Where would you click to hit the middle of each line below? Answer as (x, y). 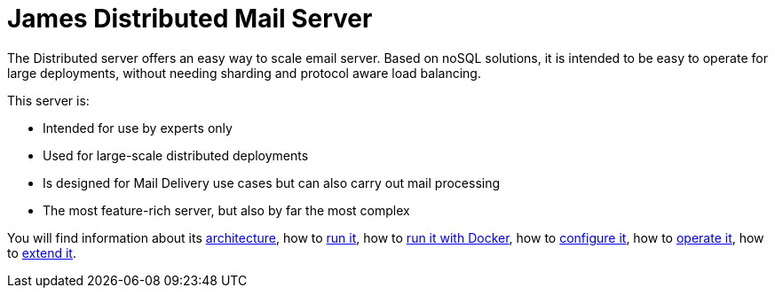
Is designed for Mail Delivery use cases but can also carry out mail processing (272, 182)
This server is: (48, 100)
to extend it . (42, 252)
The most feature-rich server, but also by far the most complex (226, 210)
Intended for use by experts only (138, 128)
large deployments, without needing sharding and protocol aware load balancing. (244, 73)
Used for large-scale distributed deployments (176, 155)
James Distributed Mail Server (190, 19)
